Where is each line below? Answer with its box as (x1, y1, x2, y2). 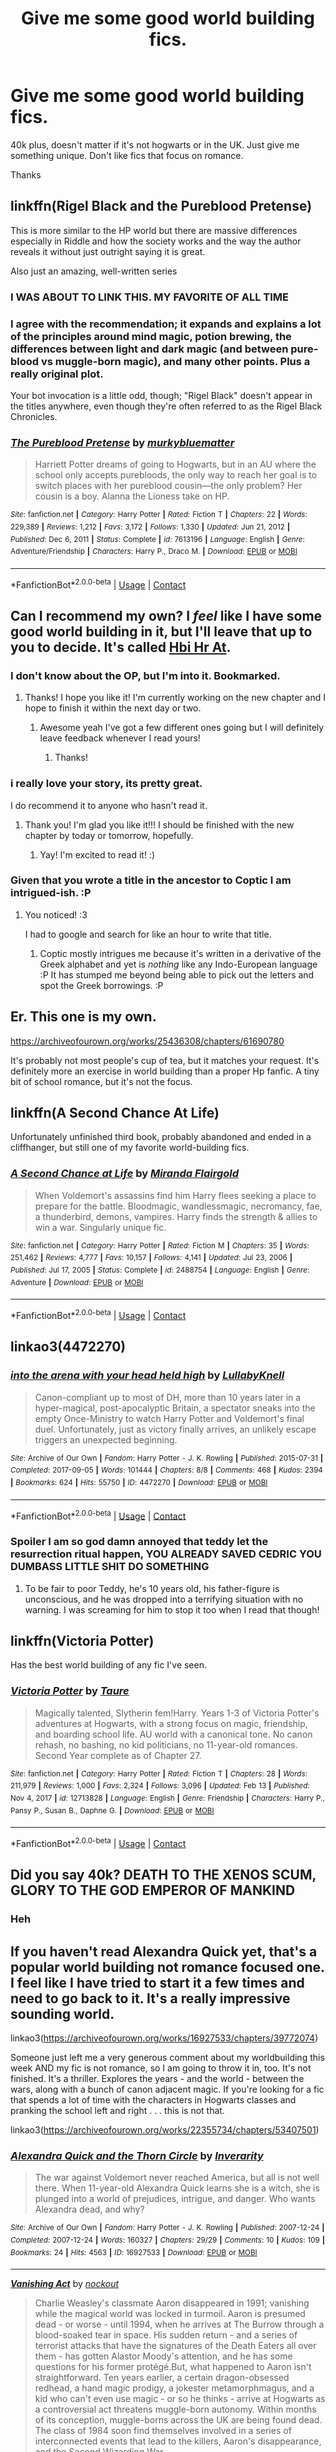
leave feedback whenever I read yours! (39, 732, 201, 744)
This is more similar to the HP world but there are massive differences (10, 224, 298, 236)
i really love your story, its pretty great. (10, 777, 203, 791)
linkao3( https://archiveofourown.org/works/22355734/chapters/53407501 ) (10, 2124, 320, 2136)
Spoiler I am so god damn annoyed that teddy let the (10, 1535, 269, 1549)
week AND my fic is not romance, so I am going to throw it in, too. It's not (10, 2062, 312, 2074)
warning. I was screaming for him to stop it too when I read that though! (24, 1603, 320, 1616)
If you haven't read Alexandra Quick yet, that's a (10, 1943, 318, 1960)
